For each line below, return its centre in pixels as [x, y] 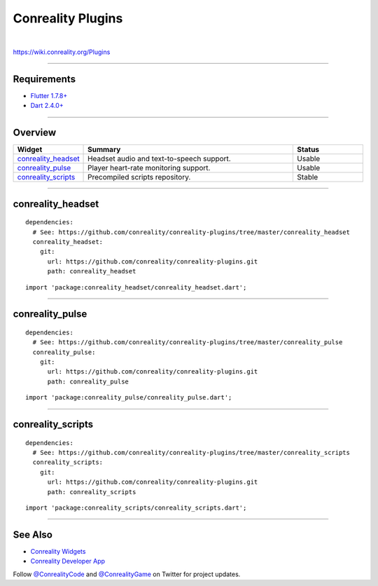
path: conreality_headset [92, 271]
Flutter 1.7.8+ [49, 95]
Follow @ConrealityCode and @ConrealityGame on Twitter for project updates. [127, 574]
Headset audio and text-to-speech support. [159, 159]
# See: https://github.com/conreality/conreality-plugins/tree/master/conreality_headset [191, 232]
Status [308, 149]
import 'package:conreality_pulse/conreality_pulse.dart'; [129, 397]
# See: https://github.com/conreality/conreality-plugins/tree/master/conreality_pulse [188, 342]
